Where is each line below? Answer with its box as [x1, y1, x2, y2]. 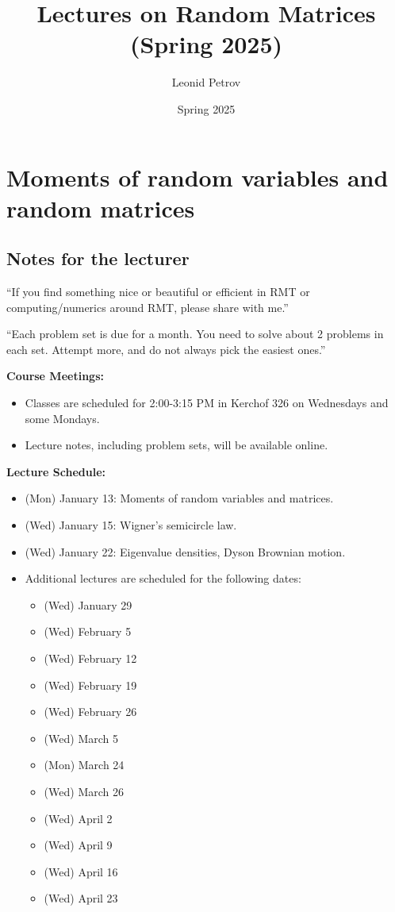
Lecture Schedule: [6, 463, 105, 479]
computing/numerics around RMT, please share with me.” [6, 298, 289, 315]
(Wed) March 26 [44, 783, 124, 799]
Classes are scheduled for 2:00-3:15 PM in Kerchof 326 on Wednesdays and [25, 394, 389, 411]
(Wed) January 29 [44, 596, 132, 613]
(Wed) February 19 [44, 676, 137, 693]
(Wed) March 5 [44, 729, 118, 746]
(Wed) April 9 [44, 837, 113, 853]
